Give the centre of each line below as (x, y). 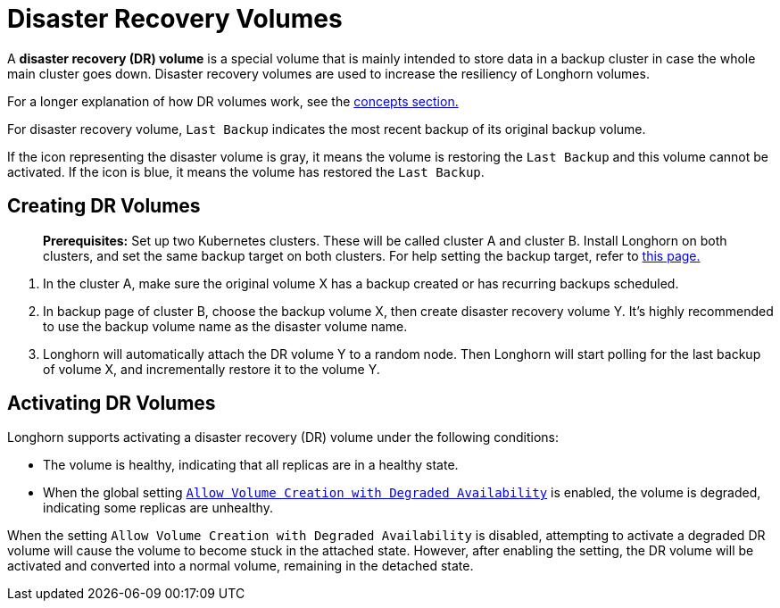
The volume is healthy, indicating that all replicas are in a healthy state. (251, 465)
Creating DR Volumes (104, 206)
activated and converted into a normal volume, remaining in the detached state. (241, 566)
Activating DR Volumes (112, 404)
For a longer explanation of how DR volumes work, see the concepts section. (233, 101)
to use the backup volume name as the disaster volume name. (225, 326)
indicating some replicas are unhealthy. (158, 508)
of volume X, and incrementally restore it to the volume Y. (212, 369)
